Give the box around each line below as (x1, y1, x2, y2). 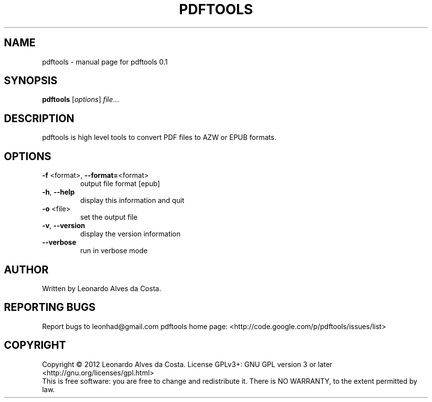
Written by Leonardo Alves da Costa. (42, 284, 161, 293)
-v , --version (42, 221, 85, 230)
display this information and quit (80, 196, 184, 205)
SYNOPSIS (4, 74, 58, 87)
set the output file (80, 213, 138, 222)
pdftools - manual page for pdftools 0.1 (42, 57, 168, 66)
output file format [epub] (80, 179, 160, 188)
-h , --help (42, 188, 75, 197)
